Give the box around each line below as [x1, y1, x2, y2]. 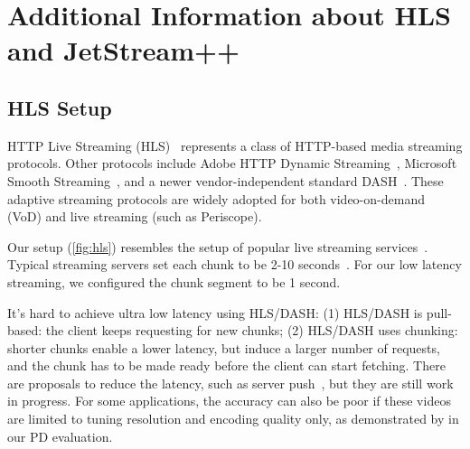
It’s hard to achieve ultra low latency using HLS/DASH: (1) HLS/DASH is [7, 303, 423, 322]
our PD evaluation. [7, 426, 113, 445]
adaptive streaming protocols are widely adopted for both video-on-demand [7, 189, 425, 208]
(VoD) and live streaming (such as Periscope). [7, 207, 262, 226]
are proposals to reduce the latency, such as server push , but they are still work [7, 373, 454, 392]
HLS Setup [7, 93, 112, 121]
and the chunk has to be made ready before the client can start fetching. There [7, 356, 446, 375]
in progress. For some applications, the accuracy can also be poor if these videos [7, 391, 451, 410]
